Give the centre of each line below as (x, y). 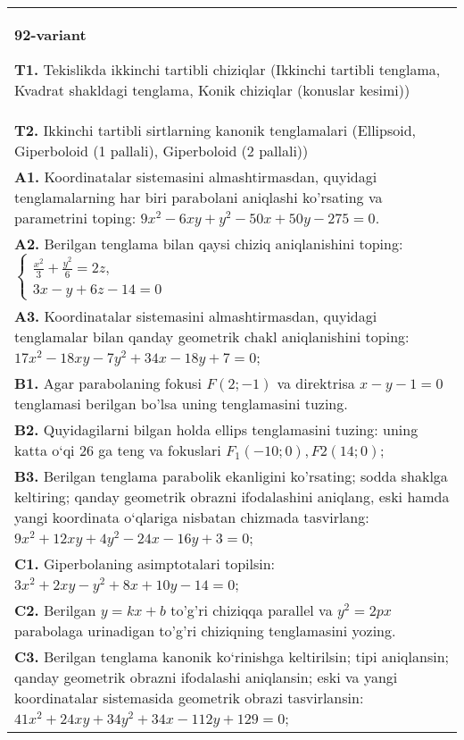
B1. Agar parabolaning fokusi (108, 383)
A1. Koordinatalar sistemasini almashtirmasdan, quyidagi (196, 177)
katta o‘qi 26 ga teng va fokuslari (118, 450)
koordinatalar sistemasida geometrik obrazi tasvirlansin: (189, 698)
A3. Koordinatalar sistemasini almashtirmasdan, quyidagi (196, 316)
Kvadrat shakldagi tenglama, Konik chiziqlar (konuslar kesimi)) (212, 90)
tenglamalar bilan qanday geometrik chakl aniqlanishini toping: (212, 337)
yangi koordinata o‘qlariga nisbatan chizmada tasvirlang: (192, 517)
